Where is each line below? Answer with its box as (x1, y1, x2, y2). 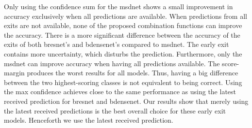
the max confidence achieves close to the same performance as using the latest (4, 86, 236, 97)
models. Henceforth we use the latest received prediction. (4, 115, 173, 125)
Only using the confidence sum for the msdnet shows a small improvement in (4, 1, 233, 11)
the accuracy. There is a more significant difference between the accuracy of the (4, 29, 240, 40)
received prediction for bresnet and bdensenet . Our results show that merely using (4, 96, 249, 106)
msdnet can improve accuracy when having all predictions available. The (4, 58, 220, 68)
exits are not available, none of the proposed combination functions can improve (4, 20, 242, 30)
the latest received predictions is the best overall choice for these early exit (4, 105, 226, 115)
